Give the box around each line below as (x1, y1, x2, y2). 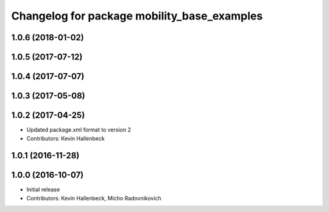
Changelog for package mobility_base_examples (11, 9, 263, 23)
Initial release (26, 186, 60, 193)
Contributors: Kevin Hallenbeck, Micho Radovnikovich (26, 194, 161, 202)
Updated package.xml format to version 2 (26, 126, 131, 133)
